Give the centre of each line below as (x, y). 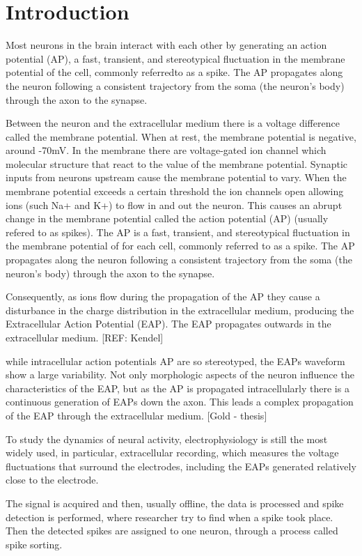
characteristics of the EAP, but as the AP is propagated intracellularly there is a (178, 388)
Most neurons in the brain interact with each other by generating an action (166, 45)
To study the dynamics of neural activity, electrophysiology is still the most (167, 439)
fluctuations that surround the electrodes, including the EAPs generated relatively (181, 466)
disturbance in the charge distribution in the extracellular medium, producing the (180, 310)
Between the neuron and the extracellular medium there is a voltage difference (173, 123)
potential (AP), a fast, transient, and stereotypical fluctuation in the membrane (175, 58)
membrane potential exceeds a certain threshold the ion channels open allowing (175, 191)
